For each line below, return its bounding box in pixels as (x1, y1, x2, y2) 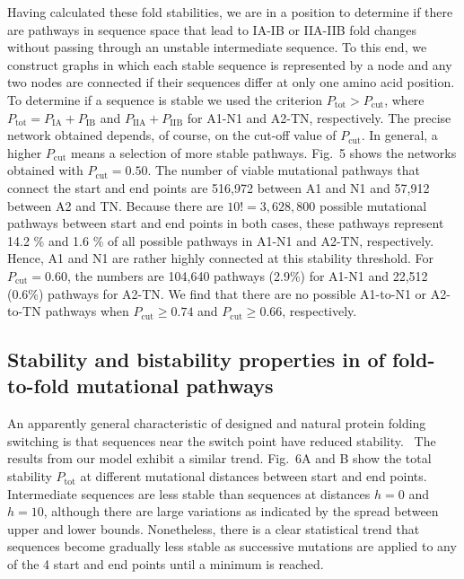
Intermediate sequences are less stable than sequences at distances (7, 484, 371, 503)
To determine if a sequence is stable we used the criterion (7, 90, 323, 109)
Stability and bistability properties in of (7, 346, 385, 373)
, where (384, 90, 425, 109)
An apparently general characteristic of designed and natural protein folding (7, 414, 426, 433)
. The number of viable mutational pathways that (147, 161, 420, 180)
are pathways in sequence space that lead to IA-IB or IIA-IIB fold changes (7, 20, 417, 39)
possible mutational (319, 196, 427, 215)
